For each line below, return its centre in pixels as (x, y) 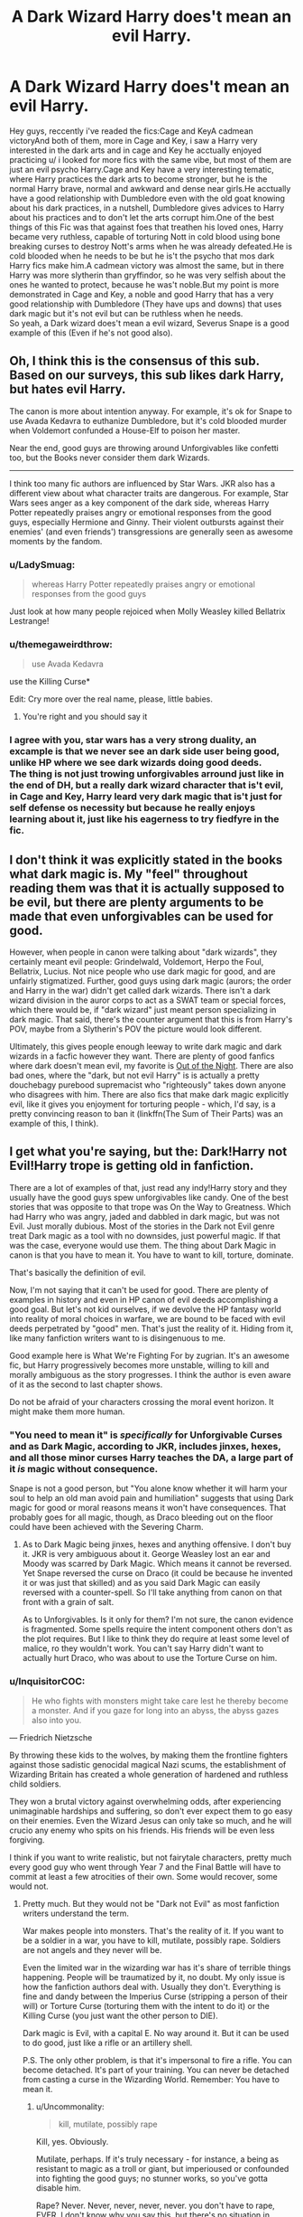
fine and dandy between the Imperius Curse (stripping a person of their (155, 1996)
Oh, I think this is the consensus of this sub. (134, 361)
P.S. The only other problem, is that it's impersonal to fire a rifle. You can (157, 2061)
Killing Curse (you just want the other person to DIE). (120, 2016)
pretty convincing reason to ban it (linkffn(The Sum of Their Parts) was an (147, 1114)
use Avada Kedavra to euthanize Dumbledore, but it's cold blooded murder (148, 420)
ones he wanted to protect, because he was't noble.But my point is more (144, 284)
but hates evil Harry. (68, 389)
